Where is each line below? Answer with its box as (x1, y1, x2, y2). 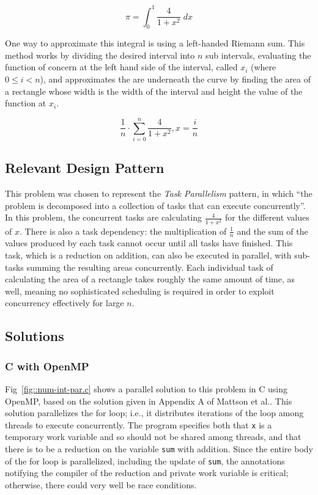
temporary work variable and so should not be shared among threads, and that (5, 430, 301, 443)
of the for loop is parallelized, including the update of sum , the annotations (5, 454, 285, 467)
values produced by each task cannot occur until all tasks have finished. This (5, 237, 293, 249)
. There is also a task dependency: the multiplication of (19, 224, 227, 237)
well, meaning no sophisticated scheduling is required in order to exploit (5, 284, 275, 297)
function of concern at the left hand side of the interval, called (5, 61, 238, 73)
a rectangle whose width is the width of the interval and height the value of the (5, 84, 303, 97)
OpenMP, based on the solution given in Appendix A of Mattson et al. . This (5, 394, 292, 407)
